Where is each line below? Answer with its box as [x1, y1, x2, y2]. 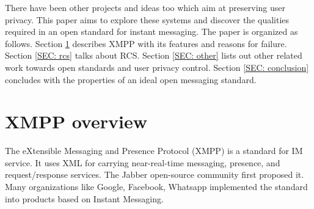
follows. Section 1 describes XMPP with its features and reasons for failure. [5, 37, 287, 50]
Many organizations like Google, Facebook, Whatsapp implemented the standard [5, 180, 308, 193]
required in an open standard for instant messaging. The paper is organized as [5, 25, 298, 38]
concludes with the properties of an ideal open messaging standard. [5, 73, 257, 86]
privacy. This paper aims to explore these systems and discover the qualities [5, 13, 290, 26]
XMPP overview [5, 109, 147, 134]
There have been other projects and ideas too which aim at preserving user [5, 1, 286, 13]
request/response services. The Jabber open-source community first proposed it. [5, 168, 304, 181]
